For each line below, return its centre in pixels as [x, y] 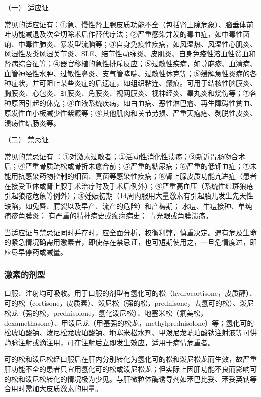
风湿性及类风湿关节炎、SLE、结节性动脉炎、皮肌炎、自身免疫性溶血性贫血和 [130, 54]
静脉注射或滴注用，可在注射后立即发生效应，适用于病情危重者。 [109, 342]
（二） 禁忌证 [26, 139]
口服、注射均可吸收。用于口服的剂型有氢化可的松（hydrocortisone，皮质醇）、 [130, 293]
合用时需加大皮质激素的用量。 [53, 389]
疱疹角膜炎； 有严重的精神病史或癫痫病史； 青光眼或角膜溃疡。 [108, 215]
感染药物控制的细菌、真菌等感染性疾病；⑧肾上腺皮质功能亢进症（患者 [141, 176]
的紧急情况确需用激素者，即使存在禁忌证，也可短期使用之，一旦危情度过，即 [130, 242]
